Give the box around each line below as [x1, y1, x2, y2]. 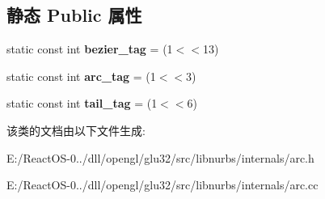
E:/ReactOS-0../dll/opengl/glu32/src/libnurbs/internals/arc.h [6, 149, 314, 166]
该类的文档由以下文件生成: [6, 121, 146, 138]
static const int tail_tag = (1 [6, 95, 158, 112]
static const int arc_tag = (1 [6, 67, 156, 84]
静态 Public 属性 [6, 2, 142, 28]
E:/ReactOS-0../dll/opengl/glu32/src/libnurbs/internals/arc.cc [6, 176, 319, 193]
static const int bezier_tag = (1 [6, 40, 173, 57]
